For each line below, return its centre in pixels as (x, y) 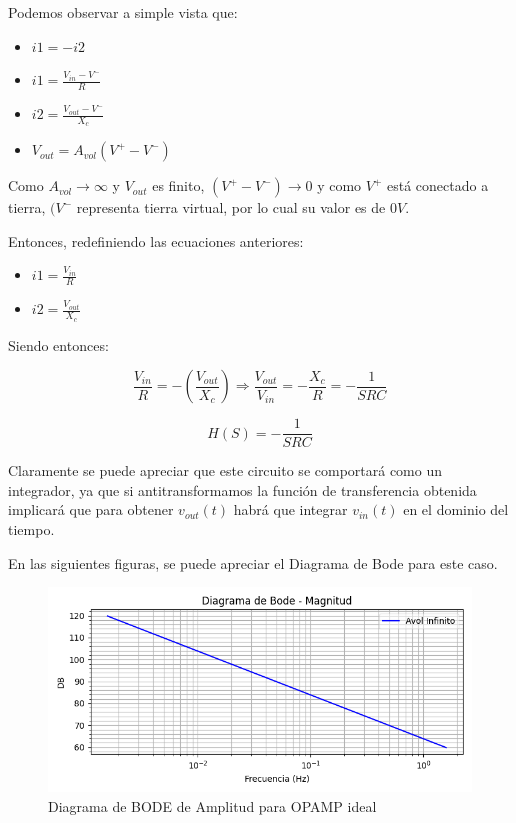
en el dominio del (456, 509)
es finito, (178, 185)
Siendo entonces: (58, 344)
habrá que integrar (290, 509)
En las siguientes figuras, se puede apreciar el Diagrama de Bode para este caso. (253, 562)
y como (339, 185)
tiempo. (31, 528)
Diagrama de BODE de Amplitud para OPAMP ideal (212, 805)
